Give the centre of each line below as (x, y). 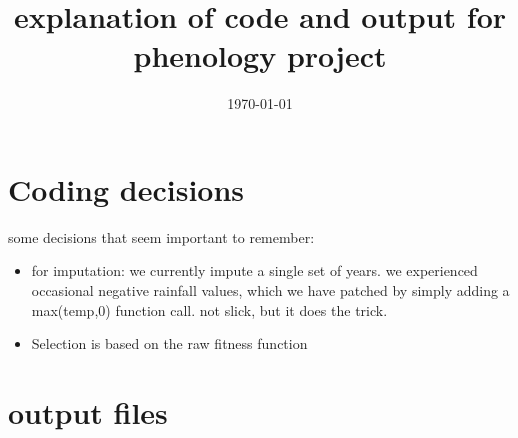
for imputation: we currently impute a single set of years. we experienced (254, 270)
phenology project (260, 55)
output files (88, 412)
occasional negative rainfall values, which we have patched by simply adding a (270, 290)
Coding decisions (126, 188)
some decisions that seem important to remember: (161, 236)
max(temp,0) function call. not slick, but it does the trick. (209, 309)
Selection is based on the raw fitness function (169, 343)
